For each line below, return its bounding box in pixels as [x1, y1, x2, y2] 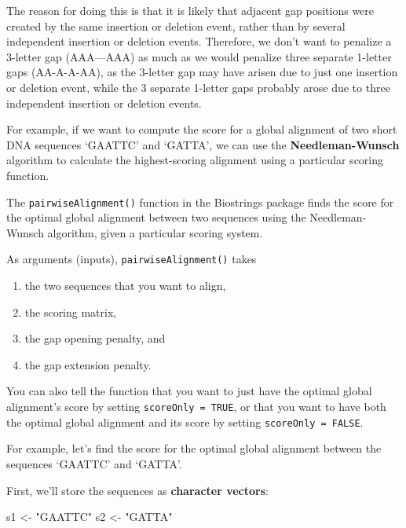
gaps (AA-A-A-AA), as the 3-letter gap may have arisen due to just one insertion [6, 64, 398, 80]
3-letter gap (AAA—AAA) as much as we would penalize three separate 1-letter [6, 48, 392, 64]
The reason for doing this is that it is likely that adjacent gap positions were [6, 2, 375, 18]
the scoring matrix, [24, 303, 117, 320]
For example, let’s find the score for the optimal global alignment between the [6, 440, 382, 456]
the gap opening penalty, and [24, 330, 166, 346]
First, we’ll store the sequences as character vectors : [6, 482, 269, 498]
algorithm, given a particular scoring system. [47, 224, 263, 240]
